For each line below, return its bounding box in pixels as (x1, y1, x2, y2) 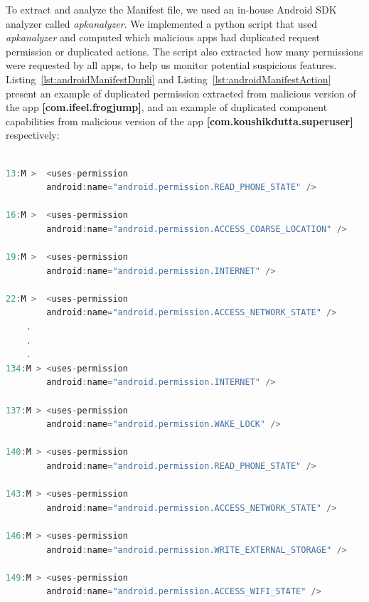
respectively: (6, 127, 60, 142)
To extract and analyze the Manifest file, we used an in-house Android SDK (6, 2, 337, 16)
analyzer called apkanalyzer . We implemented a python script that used (6, 16, 317, 31)
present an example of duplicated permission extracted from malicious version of (6, 85, 356, 100)
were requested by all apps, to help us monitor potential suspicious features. (6, 58, 337, 73)
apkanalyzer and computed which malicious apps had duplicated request (6, 30, 320, 45)
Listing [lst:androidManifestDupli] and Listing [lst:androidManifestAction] (6, 71, 331, 86)
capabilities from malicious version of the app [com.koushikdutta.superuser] (6, 113, 353, 128)
